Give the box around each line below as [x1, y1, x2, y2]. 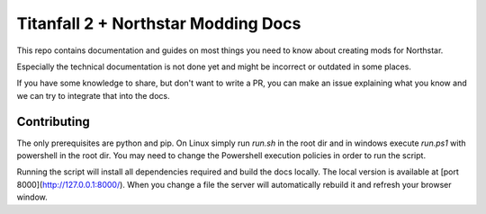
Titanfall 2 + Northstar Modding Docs [16, 13, 301, 33]
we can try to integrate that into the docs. [16, 90, 170, 101]
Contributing [16, 113, 90, 129]
